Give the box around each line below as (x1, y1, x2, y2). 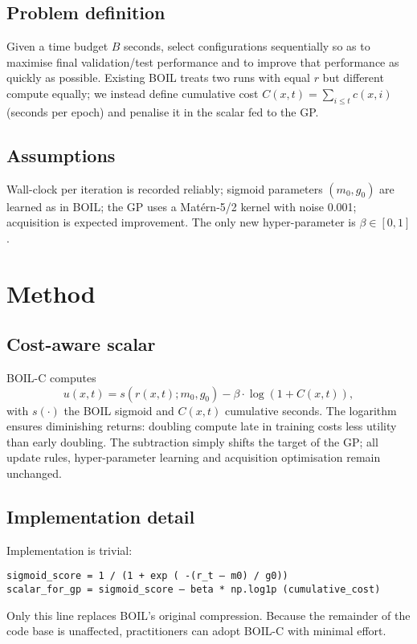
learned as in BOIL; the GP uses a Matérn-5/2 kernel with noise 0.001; (6, 198, 357, 214)
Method (6, 276, 96, 309)
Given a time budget (6, 38, 108, 55)
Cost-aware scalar (6, 332, 156, 357)
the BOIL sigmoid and (63, 401, 174, 418)
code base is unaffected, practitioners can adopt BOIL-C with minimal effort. (6, 622, 386, 639)
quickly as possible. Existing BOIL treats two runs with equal (6, 69, 310, 86)
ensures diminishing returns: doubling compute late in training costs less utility (6, 418, 397, 434)
